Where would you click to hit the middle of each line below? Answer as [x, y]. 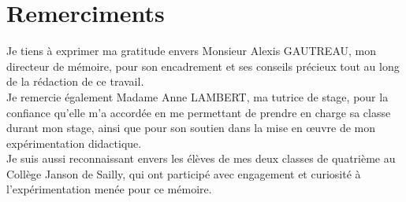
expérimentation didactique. [74, 143]
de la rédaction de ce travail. [75, 81]
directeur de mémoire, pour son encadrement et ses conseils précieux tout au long [203, 66]
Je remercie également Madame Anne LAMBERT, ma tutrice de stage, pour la [197, 96]
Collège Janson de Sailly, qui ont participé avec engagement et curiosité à [184, 173]
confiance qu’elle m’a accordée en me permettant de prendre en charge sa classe [199, 112]
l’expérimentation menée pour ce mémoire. [109, 189]
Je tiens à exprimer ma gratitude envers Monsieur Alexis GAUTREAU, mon [191, 51]
